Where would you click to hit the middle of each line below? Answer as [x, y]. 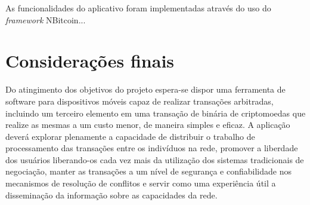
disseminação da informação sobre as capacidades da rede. [111, 195]
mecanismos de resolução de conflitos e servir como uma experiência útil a [141, 183]
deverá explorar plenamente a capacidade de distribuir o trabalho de [130, 136]
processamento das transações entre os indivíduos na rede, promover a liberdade [152, 148]
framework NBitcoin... [46, 19]
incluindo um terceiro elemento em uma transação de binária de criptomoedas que [156, 113]
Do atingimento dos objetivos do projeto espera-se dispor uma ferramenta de [145, 89]
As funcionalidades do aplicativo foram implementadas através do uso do [138, 8]
